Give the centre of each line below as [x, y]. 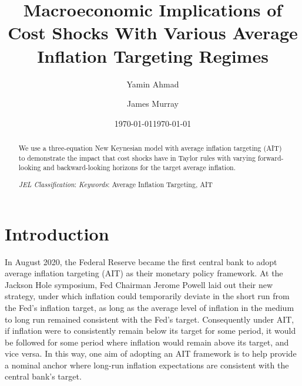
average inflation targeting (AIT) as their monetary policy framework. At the [144, 273]
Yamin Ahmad [153, 84]
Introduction [57, 233]
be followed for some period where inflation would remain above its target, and [147, 342]
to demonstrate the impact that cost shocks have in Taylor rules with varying [137, 158]
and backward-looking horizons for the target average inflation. [140, 167]
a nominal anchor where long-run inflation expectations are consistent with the [147, 365]
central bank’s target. [43, 376]
